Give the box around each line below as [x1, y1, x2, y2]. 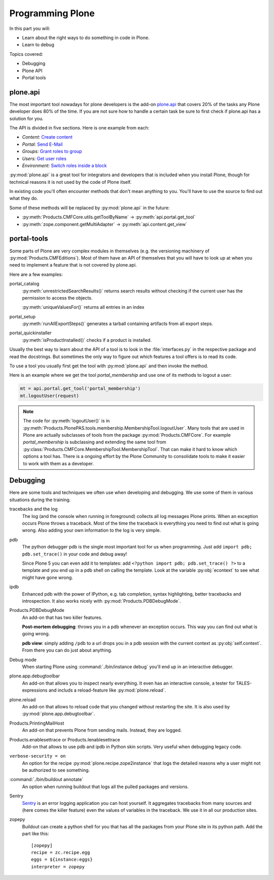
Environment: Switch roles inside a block [22, 162, 107, 169]
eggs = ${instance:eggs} [31, 857, 93, 863]
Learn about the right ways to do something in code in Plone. [22, 35, 150, 41]
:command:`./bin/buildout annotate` [9, 776, 84, 783]
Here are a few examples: [9, 271, 63, 277]
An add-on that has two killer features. [22, 614, 102, 621]
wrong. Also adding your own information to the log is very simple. [22, 527, 161, 533]
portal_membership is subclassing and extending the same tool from [23, 439, 167, 445]
